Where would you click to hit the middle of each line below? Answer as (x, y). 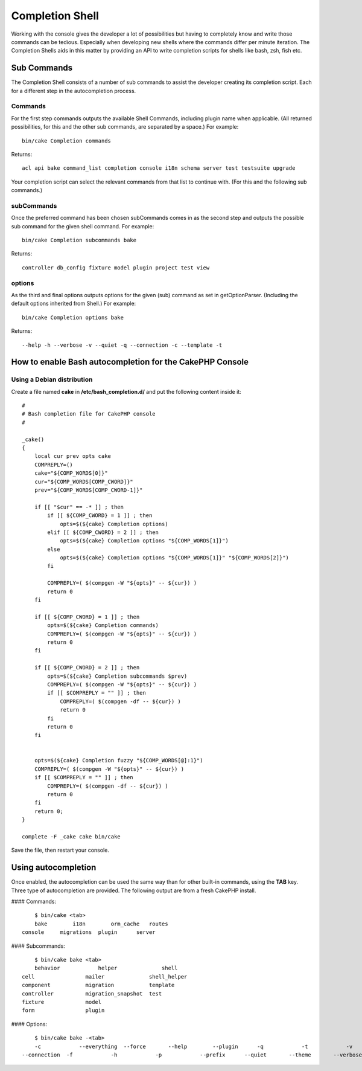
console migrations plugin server (89, 932)
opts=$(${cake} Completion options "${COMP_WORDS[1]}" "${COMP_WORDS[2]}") (175, 558)
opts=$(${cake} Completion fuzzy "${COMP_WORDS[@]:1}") (119, 761)
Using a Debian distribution (52, 379)
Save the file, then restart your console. (60, 850)
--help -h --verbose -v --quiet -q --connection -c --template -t (122, 345)
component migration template (98, 985)
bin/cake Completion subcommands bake (79, 240)
